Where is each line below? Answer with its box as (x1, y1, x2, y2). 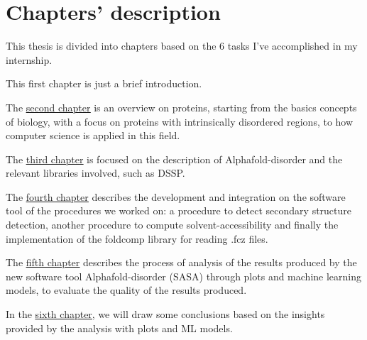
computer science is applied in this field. (6, 128, 180, 143)
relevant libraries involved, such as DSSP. (6, 165, 185, 180)
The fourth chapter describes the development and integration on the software (6, 189, 346, 204)
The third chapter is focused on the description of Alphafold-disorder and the (6, 151, 343, 166)
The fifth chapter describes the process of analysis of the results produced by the (6, 255, 357, 270)
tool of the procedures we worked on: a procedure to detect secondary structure (6, 203, 352, 218)
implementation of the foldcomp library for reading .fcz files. (6, 231, 268, 246)
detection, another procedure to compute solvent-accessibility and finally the (6, 217, 339, 232)
